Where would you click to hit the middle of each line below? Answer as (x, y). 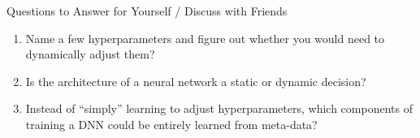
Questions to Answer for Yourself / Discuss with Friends (147, 11)
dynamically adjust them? (90, 54)
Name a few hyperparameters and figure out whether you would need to (205, 38)
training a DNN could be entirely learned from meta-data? (171, 124)
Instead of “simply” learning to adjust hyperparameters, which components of (219, 108)
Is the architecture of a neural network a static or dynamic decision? (196, 81)
